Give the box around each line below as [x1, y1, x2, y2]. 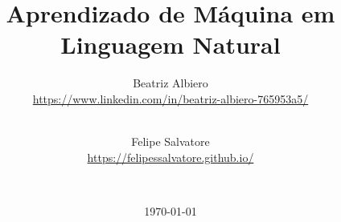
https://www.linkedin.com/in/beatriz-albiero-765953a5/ [32, 90, 309, 107]
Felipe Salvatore [131, 133, 210, 150]
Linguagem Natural [60, 28, 281, 61]
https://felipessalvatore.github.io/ [87, 148, 254, 165]
